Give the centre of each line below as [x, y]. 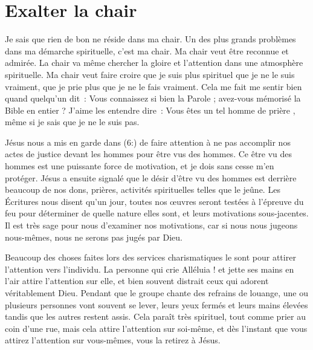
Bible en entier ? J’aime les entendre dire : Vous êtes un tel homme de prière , [150, 110]
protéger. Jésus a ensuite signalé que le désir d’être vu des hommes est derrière [151, 177]
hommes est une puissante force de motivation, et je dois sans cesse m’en [140, 166]
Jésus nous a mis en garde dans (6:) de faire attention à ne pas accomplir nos [148, 142]
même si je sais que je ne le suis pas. [72, 122]
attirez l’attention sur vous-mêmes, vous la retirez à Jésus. [113, 340]
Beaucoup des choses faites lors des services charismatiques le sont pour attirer [150, 257]
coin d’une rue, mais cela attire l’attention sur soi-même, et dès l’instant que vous [156, 328]
